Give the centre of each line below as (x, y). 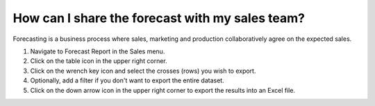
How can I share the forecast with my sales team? (159, 18)
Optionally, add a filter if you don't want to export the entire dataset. (127, 80)
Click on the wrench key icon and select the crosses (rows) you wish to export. (143, 71)
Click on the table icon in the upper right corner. (99, 61)
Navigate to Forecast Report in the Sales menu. (98, 51)
